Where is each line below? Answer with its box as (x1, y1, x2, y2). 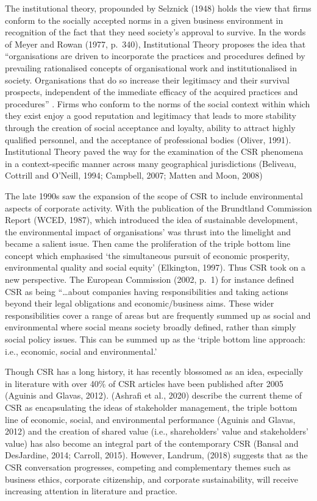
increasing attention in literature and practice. (5, 485, 177, 497)
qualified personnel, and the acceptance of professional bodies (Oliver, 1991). (5, 133, 291, 146)
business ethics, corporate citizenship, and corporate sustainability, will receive (5, 472, 299, 485)
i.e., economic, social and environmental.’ (5, 344, 157, 357)
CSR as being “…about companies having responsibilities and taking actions (5, 285, 288, 297)
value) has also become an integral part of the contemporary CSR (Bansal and (5, 436, 299, 449)
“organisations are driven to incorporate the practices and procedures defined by (5, 49, 305, 62)
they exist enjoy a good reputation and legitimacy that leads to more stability (5, 109, 296, 122)
